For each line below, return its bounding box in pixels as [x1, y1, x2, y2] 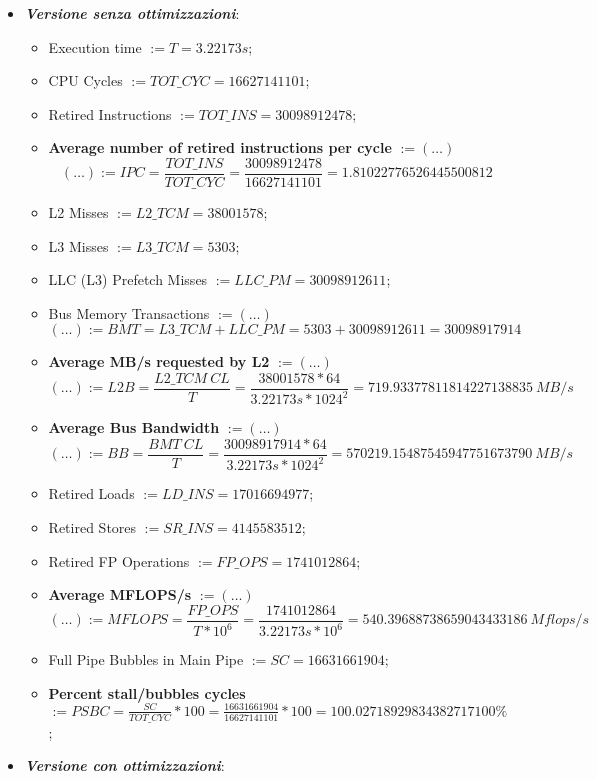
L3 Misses [48, 235, 109, 256]
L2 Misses [48, 202, 109, 223]
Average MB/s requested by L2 [48, 351, 270, 372]
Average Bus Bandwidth [48, 417, 220, 438]
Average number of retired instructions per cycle [48, 137, 392, 158]
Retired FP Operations [48, 550, 190, 571]
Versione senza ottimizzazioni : [24, 3, 240, 23]
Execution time [48, 36, 142, 57]
